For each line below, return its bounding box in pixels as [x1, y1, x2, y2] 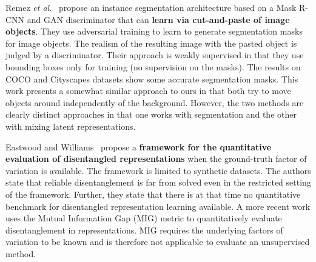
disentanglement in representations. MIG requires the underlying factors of [5, 223, 283, 236]
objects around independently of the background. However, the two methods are [5, 96, 304, 109]
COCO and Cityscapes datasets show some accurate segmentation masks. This [5, 72, 298, 85]
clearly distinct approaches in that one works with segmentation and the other [5, 108, 297, 121]
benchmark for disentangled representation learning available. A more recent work [5, 200, 311, 212]
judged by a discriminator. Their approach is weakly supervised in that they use [5, 49, 304, 61]
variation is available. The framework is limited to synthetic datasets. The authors [5, 164, 311, 176]
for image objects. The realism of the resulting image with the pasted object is [5, 36, 297, 49]
